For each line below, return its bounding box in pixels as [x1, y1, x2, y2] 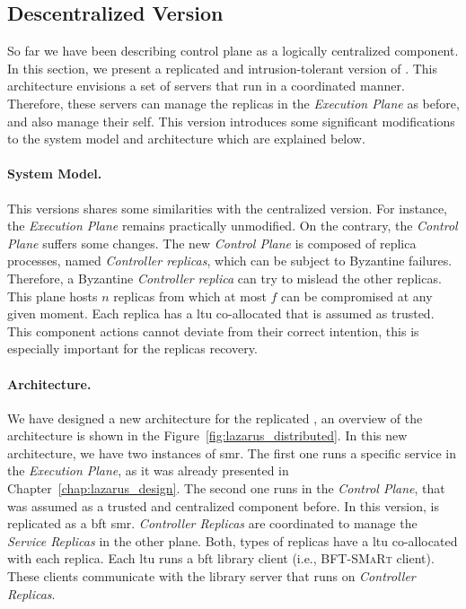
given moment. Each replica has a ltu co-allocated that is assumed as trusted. [7, 304, 435, 323]
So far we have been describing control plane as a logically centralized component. [7, 41, 459, 60]
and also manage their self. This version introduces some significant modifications [7, 111, 455, 130]
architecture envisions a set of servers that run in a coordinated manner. [7, 76, 405, 95]
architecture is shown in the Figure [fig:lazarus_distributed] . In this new [7, 426, 408, 445]
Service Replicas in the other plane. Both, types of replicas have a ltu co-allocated [7, 531, 458, 550]
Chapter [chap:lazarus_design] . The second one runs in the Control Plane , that [7, 479, 445, 498]
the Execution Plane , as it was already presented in [7, 461, 289, 480]
